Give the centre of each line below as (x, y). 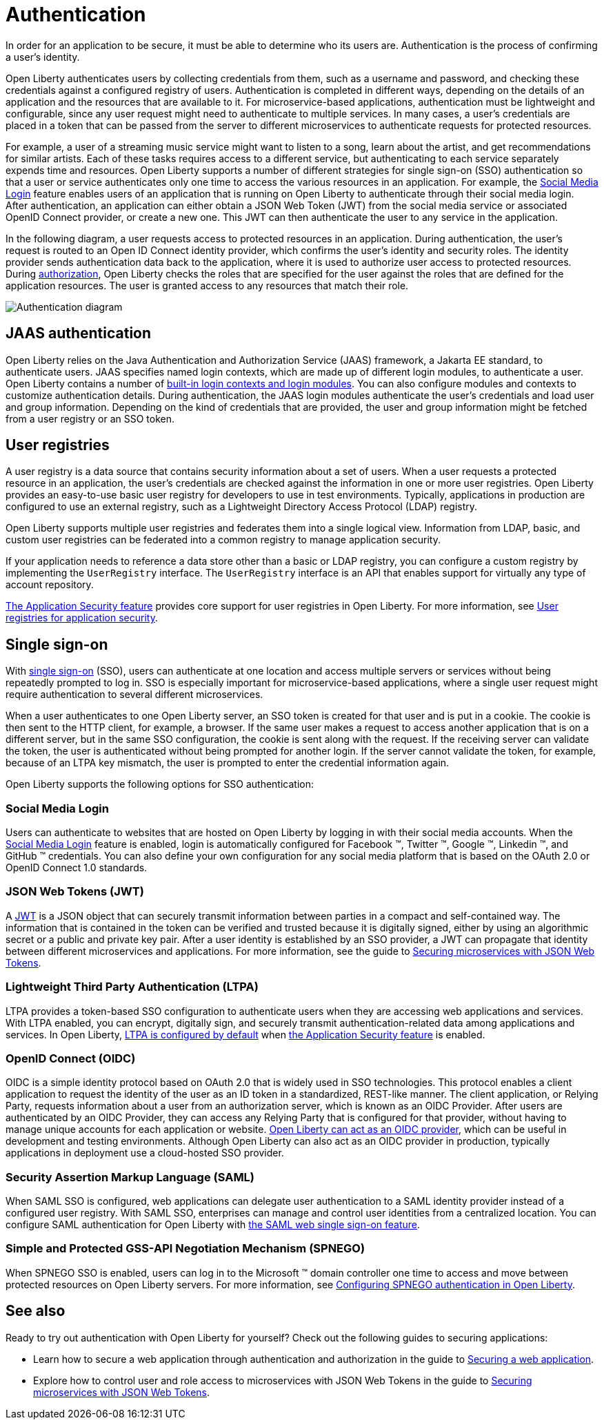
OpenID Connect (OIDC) (71, 1058)
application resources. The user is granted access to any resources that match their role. (207, 285)
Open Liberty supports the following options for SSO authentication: (160, 784)
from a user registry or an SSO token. (90, 418)
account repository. (50, 585)
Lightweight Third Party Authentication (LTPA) (132, 987)
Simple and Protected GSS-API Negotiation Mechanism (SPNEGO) (185, 1249)
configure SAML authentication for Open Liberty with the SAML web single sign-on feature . (213, 1225)
